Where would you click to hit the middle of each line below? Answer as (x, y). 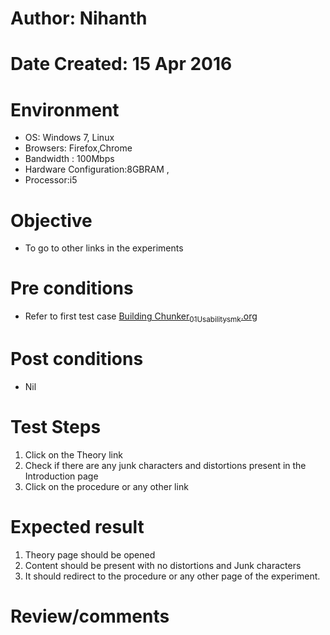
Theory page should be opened (90, 554)
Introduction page (61, 476)
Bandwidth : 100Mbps (69, 159)
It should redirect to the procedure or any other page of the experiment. (172, 576)
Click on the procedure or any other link (106, 486)
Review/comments (90, 616)
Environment (65, 109)
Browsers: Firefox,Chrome (78, 148)
